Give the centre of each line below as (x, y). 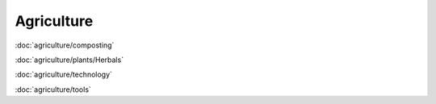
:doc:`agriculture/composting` (65, 45)
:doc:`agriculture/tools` (53, 89)
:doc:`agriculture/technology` (64, 75)
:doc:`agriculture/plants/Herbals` (69, 60)
